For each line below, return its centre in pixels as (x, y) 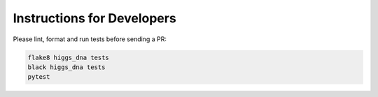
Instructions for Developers (94, 18)
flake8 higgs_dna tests (69, 57)
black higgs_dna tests (66, 67)
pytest (39, 77)
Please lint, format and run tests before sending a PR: (90, 39)
